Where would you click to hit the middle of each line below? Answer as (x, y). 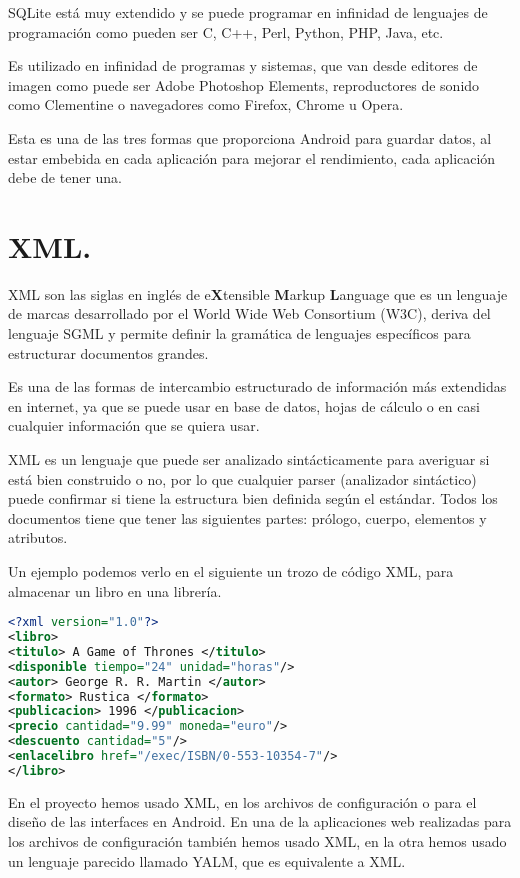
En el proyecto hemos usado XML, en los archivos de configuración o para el (242, 801)
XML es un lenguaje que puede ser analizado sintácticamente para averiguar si (249, 459)
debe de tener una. (65, 177)
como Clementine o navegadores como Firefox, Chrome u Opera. (206, 104)
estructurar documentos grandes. (108, 352)
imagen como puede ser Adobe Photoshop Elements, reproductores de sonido (244, 84)
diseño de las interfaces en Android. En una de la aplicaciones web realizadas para (260, 821)
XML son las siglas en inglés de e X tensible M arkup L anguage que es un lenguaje (258, 293)
